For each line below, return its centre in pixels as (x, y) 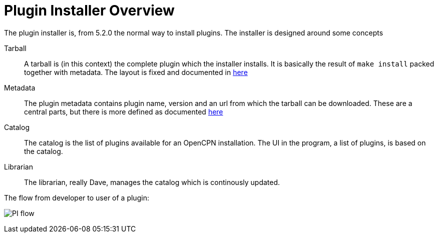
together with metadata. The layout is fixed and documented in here (136, 72)
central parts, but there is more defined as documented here (124, 111)
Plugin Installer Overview (89, 10)
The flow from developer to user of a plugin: (77, 197)
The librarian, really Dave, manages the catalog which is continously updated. (152, 182)
